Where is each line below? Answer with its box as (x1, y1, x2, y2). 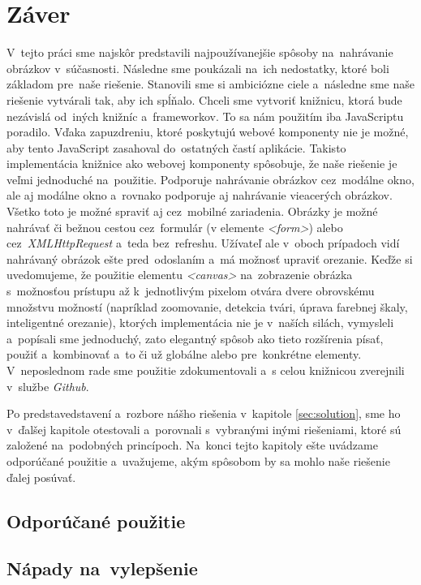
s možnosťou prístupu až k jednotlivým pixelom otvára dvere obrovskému (6, 282, 375, 299)
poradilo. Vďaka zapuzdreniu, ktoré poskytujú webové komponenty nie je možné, (6, 123, 409, 140)
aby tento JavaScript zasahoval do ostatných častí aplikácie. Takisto (6, 139, 346, 156)
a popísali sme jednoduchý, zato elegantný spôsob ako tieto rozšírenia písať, (6, 329, 384, 346)
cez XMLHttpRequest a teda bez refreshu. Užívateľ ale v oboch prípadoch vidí (6, 234, 400, 252)
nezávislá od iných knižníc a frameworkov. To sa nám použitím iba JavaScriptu (6, 107, 404, 124)
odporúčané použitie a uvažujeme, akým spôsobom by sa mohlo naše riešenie (6, 452, 390, 469)
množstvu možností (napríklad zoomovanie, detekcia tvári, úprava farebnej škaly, (6, 298, 408, 315)
